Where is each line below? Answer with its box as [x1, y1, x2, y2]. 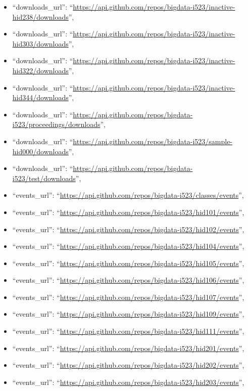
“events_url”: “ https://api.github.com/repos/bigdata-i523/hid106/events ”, [12, 275, 244, 285]
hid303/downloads [12, 38, 69, 49]
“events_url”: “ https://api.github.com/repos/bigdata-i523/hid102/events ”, [12, 224, 244, 234]
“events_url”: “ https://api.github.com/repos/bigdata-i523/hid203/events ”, [12, 376, 244, 387]
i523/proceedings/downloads [12, 119, 101, 129]
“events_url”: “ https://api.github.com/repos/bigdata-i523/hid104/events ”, [12, 241, 244, 251]
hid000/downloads [12, 146, 69, 156]
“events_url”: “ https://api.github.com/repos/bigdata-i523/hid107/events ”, [12, 291, 244, 302]
